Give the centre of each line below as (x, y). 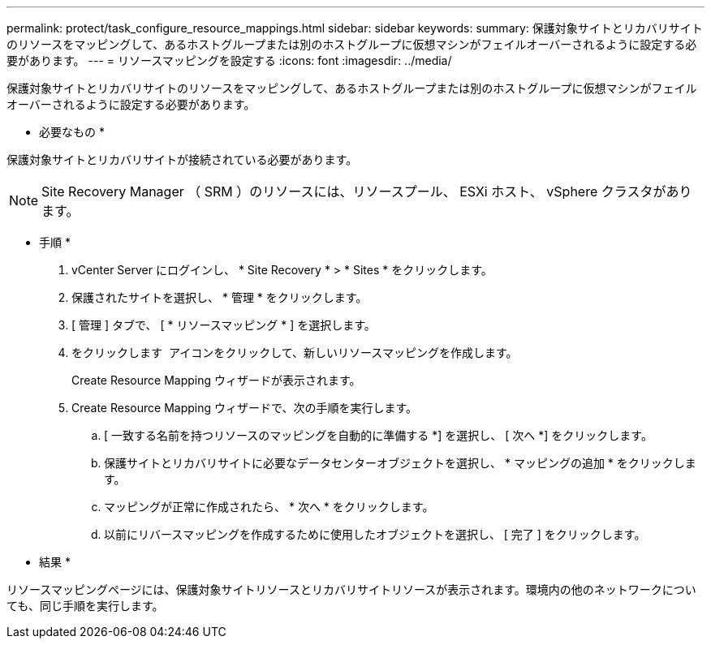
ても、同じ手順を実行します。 (85, 606)
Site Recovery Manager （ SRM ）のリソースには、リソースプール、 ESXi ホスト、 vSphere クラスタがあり (367, 191)
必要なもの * (72, 132)
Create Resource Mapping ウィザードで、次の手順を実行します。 (245, 408)
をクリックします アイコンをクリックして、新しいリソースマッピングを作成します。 (295, 353)
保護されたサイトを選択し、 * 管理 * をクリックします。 (220, 297)
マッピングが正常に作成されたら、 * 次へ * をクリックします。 (269, 507)
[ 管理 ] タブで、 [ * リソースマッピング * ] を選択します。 (224, 325)
